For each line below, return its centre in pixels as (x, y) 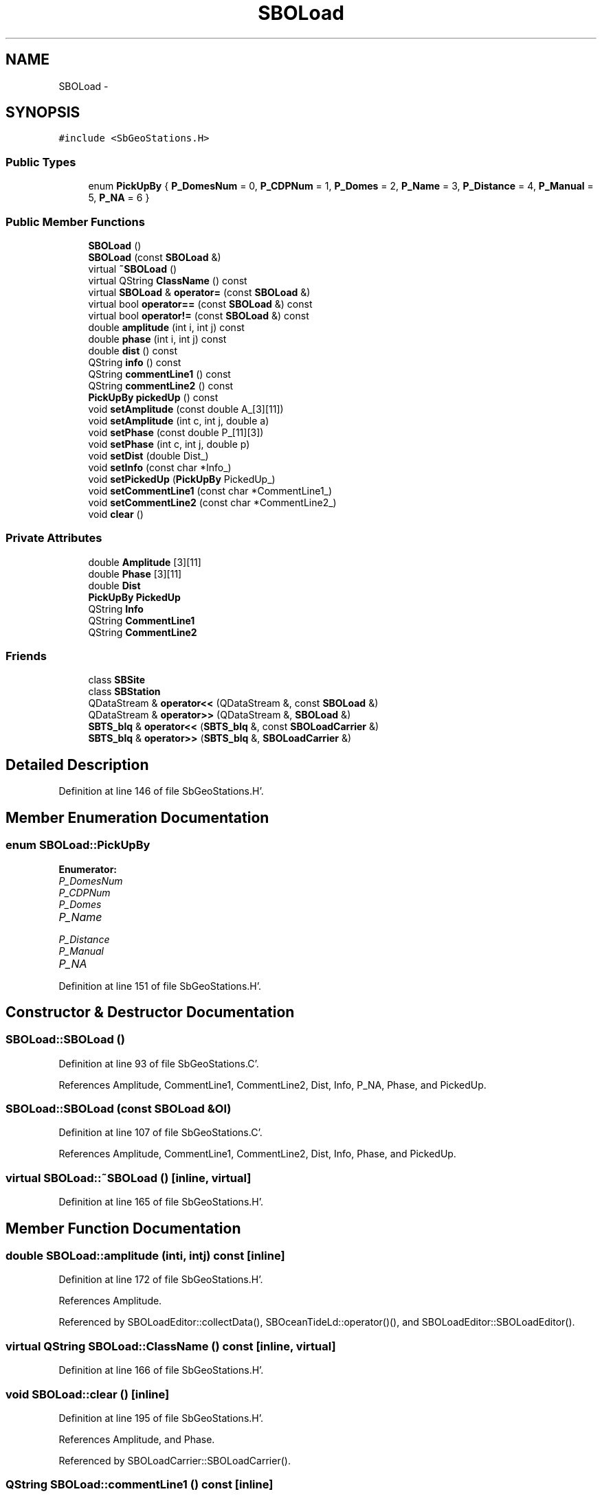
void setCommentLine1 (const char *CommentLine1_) (210, 490)
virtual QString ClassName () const (168, 280)
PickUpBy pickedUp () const (153, 397)
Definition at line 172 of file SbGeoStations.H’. (161, 1280)
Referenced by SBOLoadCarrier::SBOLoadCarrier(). (175, 1460)
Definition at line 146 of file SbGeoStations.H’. (161, 791)
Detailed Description (77, 764)
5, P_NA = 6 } (119, 198)
